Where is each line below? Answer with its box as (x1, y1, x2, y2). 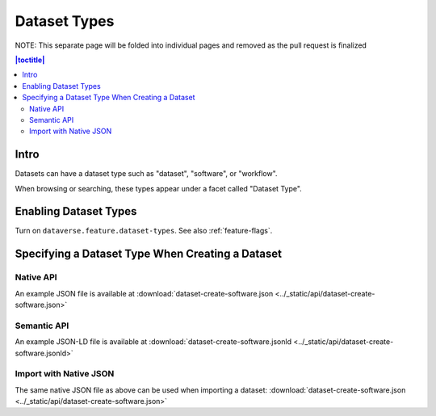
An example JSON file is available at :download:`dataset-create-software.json (15, 288, 274, 298)
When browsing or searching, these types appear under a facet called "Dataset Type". (15, 183, 302, 193)
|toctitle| (15, 55, 45, 65)
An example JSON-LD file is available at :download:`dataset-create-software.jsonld (15, 337, 292, 347)
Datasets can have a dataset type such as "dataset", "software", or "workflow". (15, 169, 278, 179)
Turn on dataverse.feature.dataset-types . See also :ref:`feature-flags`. (15, 226, 273, 236)
